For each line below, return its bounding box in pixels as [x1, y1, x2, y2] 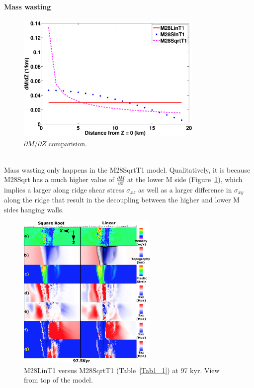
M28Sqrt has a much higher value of [4, 174, 114, 185]
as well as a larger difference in [138, 184, 232, 194]
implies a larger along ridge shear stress [4, 184, 124, 194]
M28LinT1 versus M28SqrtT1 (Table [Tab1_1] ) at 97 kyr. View [24, 365, 220, 375]
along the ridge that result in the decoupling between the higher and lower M [4, 194, 240, 205]
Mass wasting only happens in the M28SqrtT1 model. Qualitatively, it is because [4, 164, 251, 175]
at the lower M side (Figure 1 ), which [127, 174, 243, 185]
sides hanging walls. [4, 204, 64, 214]
